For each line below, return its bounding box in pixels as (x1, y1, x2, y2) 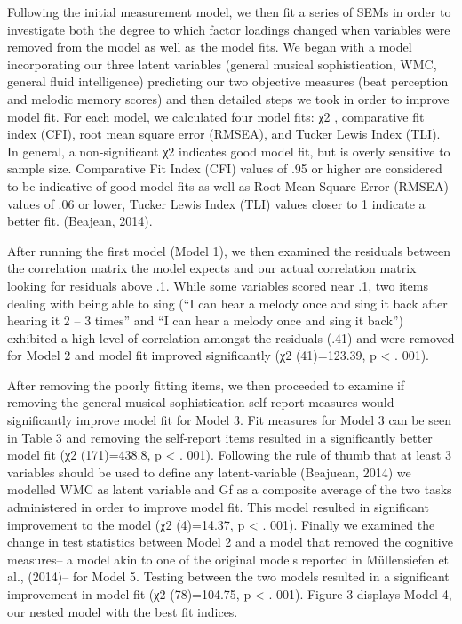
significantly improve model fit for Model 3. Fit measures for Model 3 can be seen (7, 411, 451, 429)
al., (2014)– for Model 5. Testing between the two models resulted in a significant (7, 567, 450, 586)
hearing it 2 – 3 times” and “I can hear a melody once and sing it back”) (7, 311, 403, 330)
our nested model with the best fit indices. (7, 602, 238, 620)
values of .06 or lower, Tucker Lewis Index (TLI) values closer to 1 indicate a (7, 194, 426, 212)
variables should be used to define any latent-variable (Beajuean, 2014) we (7, 462, 411, 481)
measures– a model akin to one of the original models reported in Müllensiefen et (7, 549, 450, 568)
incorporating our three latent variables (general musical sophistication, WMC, (7, 54, 437, 73)
